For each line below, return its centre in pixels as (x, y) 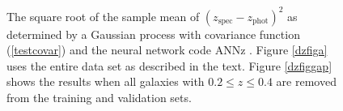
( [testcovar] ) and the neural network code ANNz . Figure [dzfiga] (167, 50)
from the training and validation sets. (99, 97)
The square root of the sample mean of (103, 16)
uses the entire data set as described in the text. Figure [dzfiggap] (169, 65)
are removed (306, 81)
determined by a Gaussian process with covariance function (153, 34)
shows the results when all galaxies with (106, 81)
